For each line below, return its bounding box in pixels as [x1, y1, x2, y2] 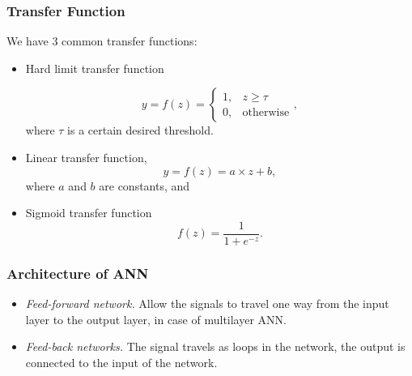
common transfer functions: [62, 32, 198, 49]
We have [6, 32, 49, 49]
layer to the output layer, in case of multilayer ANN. [25, 310, 287, 327]
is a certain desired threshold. [67, 122, 214, 139]
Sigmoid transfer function [25, 204, 152, 221]
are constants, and [99, 177, 190, 194]
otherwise [242, 106, 290, 118]
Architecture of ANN [6, 263, 149, 283]
